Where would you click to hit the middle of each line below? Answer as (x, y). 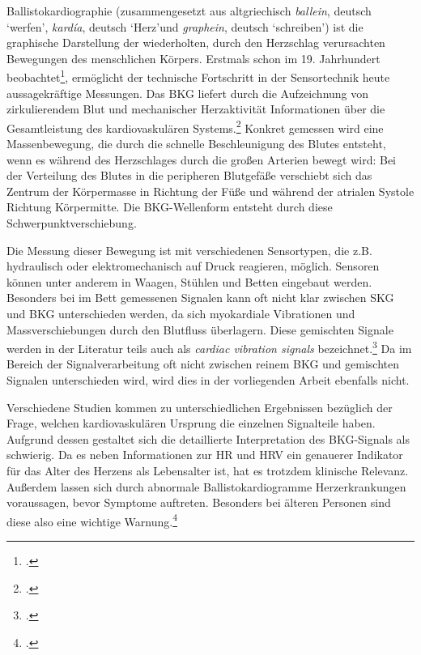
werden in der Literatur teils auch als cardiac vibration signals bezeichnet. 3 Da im (209, 347)
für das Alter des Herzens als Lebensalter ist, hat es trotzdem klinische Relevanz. (208, 470)
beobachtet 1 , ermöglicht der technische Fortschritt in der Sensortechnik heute (198, 76)
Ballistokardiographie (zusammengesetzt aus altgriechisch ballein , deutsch (189, 11)
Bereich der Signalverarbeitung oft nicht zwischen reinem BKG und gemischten (203, 364)
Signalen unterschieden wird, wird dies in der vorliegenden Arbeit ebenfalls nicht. (208, 380)
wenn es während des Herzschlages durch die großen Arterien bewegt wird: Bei (201, 159)
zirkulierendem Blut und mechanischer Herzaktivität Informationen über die (196, 109)
